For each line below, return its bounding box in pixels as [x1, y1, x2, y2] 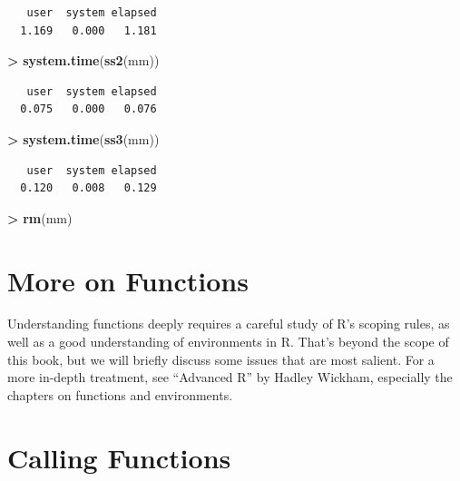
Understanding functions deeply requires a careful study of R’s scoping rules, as [7, 314, 450, 333]
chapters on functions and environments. [7, 385, 233, 404]
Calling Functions [7, 438, 231, 476]
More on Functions [7, 261, 249, 299]
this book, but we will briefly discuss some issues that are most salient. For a [7, 349, 435, 368]
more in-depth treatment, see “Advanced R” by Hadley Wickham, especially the [7, 368, 453, 387]
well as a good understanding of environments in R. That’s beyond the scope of [7, 332, 449, 351]
